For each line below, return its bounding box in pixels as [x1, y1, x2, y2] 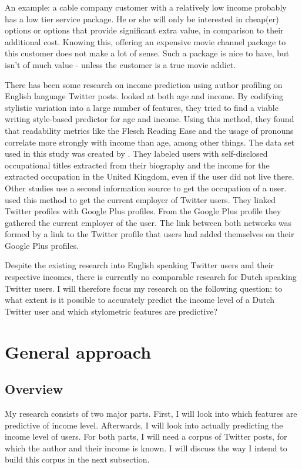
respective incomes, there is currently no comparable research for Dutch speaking [5, 271, 297, 283]
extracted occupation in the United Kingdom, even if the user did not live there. [5, 170, 294, 183]
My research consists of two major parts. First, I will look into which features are [5, 407, 297, 420]
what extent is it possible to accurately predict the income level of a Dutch [5, 293, 274, 306]
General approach [5, 339, 152, 363]
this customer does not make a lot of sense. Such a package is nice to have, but [5, 47, 290, 59]
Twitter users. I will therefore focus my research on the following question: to [5, 282, 283, 294]
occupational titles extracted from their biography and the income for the [5, 158, 270, 171]
